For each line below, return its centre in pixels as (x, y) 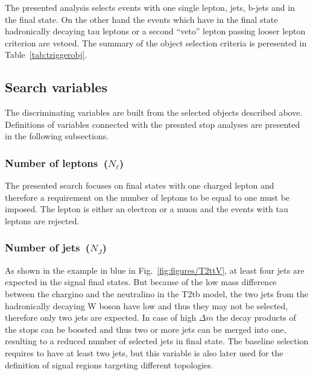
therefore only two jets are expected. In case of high (101, 317)
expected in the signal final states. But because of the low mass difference (141, 282)
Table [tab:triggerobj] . (46, 55)
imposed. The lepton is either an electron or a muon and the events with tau (147, 209)
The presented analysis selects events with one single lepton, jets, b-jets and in (150, 7)
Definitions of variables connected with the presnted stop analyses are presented (153, 124)
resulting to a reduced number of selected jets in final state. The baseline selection (157, 341)
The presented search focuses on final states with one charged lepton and (140, 185)
